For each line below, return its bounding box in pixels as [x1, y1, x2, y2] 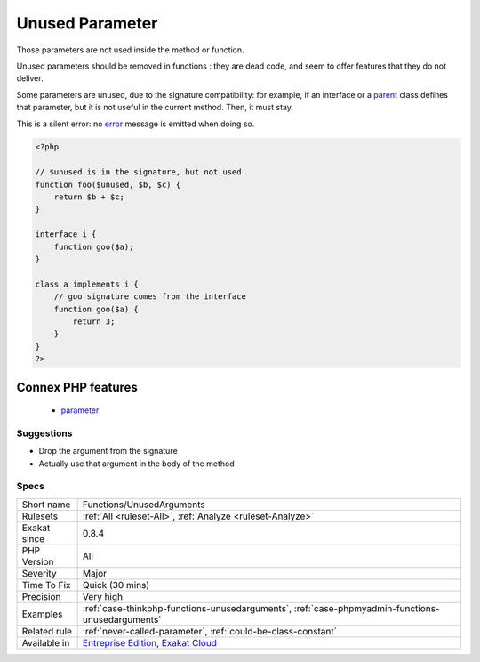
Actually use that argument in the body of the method [38, 458, 235, 469]
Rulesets [21, 510, 58, 522]
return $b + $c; [53, 192, 124, 202]
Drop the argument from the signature [38, 446, 178, 456]
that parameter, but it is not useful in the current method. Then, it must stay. [16, 102, 293, 113]
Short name [21, 498, 71, 511]
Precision [21, 590, 61, 602]
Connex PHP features [16, 379, 138, 395]
